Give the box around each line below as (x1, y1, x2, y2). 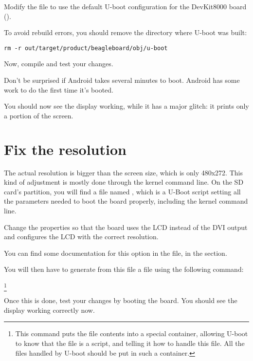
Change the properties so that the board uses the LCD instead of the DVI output (4, 222, 248, 232)
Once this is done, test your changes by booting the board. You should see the (4, 295, 237, 305)
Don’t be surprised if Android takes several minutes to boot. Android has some (4, 75, 240, 85)
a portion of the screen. (4, 110, 73, 120)
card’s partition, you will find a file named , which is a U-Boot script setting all (4, 186, 241, 196)
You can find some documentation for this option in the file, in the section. (4, 247, 227, 258)
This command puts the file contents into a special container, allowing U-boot (15, 328, 248, 339)
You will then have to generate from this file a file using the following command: (4, 264, 244, 274)
